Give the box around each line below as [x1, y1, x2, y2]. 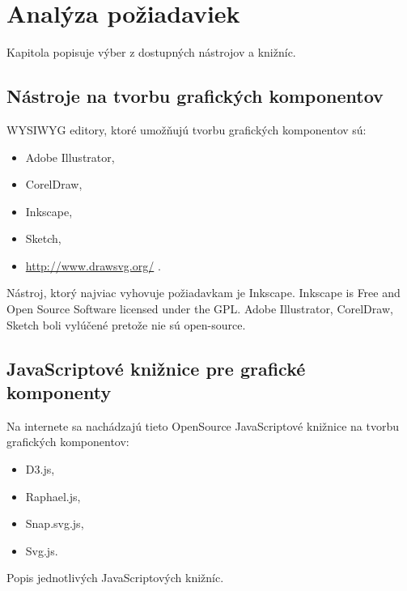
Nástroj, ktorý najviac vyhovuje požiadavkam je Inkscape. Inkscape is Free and [6, 284, 401, 301]
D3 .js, [25, 461, 55, 478]
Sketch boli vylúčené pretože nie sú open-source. [6, 316, 246, 333]
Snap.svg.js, [25, 515, 84, 532]
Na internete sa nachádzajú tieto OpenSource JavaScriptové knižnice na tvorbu [6, 417, 399, 434]
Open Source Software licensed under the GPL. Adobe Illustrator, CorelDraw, [6, 300, 393, 317]
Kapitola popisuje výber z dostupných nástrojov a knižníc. [6, 44, 296, 61]
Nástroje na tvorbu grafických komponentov [6, 83, 384, 108]
